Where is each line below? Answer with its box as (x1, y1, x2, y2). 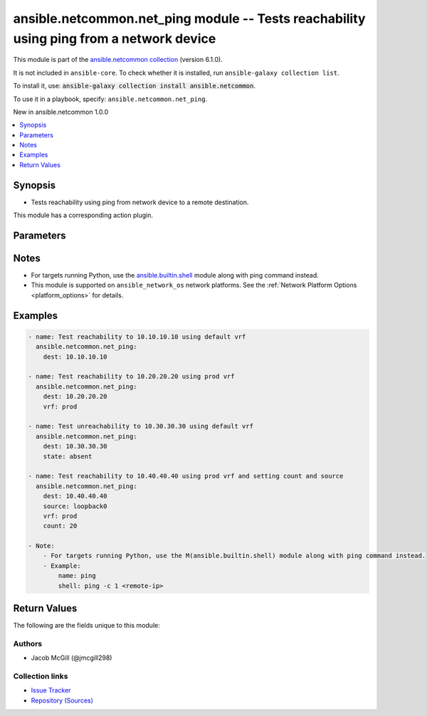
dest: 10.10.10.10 (43, 352, 107, 361)
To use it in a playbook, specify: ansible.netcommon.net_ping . (13, 95, 208, 103)
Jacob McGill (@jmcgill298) (31, 653, 112, 662)
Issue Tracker (31, 686, 71, 695)
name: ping (58, 572, 96, 580)
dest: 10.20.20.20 (43, 392, 107, 401)
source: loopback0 (43, 502, 107, 510)
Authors (13, 638, 43, 648)
